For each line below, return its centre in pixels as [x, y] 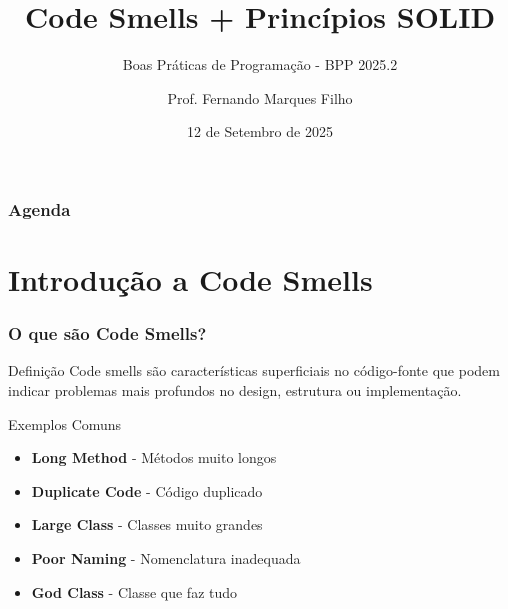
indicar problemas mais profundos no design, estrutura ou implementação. [235, 390]
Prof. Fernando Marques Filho [260, 97]
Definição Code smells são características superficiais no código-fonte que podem [254, 370]
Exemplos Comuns [65, 423]
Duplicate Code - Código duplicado [147, 490]
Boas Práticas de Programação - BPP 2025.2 [260, 64]
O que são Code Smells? [107, 333]
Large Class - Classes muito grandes [147, 524]
